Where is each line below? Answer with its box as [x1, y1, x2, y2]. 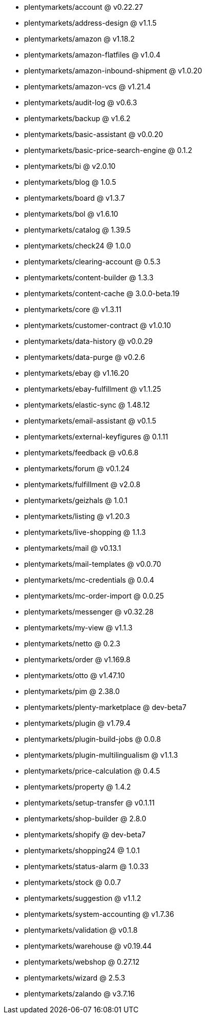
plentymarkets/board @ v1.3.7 [24, 194, 125, 202]
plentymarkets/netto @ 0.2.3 [24, 639, 120, 648]
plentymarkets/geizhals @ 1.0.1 [24, 496, 128, 505]
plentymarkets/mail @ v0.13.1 [24, 544, 121, 552]
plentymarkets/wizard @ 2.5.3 [24, 973, 126, 982]
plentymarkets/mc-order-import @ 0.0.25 [24, 591, 164, 600]
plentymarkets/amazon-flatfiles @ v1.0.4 [24, 50, 161, 59]
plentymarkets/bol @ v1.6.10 [24, 209, 118, 218]
